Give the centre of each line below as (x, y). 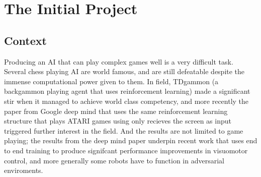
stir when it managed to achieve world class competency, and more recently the (126, 101)
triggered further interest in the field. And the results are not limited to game (124, 130)
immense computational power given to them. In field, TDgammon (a (111, 81)
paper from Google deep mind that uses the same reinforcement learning (116, 111)
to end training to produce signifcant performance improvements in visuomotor (126, 150)
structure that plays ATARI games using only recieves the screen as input (118, 121)
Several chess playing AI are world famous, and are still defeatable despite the (124, 71)
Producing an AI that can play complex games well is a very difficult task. (119, 61)
